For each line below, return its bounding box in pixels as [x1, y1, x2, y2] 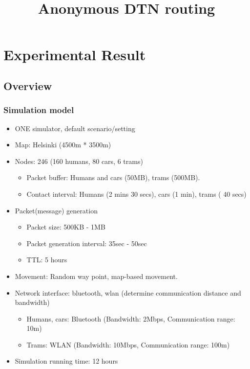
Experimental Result [3, 45, 146, 65]
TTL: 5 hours [26, 254, 67, 265]
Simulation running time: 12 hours [15, 356, 118, 366]
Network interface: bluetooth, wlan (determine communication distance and [15, 287, 241, 298]
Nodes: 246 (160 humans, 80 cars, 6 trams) [15, 156, 143, 166]
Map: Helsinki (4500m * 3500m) [15, 139, 111, 150]
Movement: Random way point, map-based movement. [15, 271, 178, 281]
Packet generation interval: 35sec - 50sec [26, 238, 147, 248]
